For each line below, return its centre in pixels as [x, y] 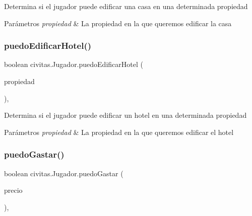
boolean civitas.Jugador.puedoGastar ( [64, 173]
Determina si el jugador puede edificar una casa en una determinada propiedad [126, 6]
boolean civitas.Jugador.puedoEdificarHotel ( [74, 64]
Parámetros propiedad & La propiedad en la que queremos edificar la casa [118, 23]
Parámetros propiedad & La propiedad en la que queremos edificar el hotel [119, 132]
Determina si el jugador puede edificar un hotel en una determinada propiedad [125, 115]
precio [13, 190]
